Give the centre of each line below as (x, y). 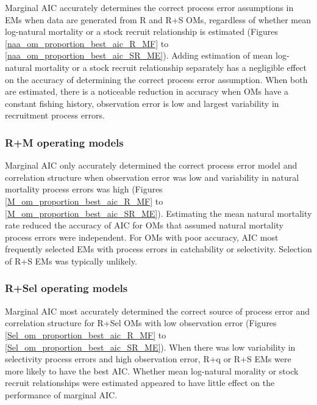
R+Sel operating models (66, 288)
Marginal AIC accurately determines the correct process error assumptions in (149, 7)
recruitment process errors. (55, 115)
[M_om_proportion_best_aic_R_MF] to (84, 201)
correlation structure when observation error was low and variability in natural (152, 177)
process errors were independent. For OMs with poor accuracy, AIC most (142, 237)
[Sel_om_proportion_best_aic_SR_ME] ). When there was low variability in (150, 347)
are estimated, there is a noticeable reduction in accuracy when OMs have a (147, 91)
